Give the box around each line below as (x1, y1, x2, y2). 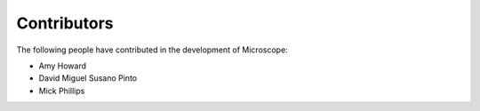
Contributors (16, 13, 115, 33)
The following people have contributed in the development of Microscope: (16, 44, 288, 55)
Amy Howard (38, 60, 86, 71)
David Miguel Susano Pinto (38, 73, 138, 83)
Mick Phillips (38, 85, 85, 96)
